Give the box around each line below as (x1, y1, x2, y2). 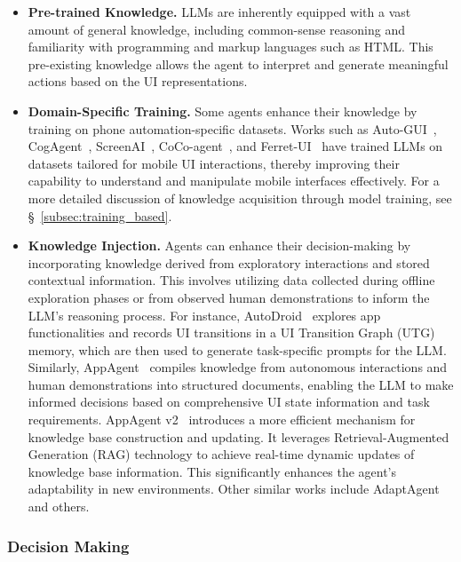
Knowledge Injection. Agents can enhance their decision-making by (28, 236, 411, 255)
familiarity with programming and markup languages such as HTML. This (28, 37, 433, 56)
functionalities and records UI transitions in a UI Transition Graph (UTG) (28, 323, 435, 342)
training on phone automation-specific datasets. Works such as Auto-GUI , (28, 119, 437, 138)
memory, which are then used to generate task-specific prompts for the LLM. (28, 340, 447, 359)
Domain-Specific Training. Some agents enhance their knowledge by (28, 101, 417, 120)
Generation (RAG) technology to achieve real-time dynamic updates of (28, 445, 415, 463)
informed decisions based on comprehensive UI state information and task (28, 392, 430, 411)
